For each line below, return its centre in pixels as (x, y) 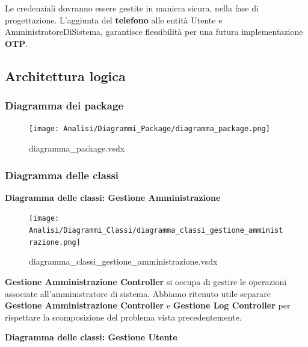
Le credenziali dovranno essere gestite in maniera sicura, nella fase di (132, 8)
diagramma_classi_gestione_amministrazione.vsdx (123, 261)
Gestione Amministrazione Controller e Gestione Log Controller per (148, 305)
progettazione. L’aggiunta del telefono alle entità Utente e (114, 20)
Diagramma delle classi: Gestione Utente (91, 337)
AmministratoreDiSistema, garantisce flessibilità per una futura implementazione (154, 32)
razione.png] (55, 242)
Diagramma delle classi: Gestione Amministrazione (113, 197)
